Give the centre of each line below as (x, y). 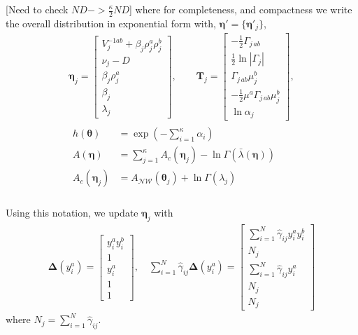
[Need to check (37, 9)
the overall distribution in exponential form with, (111, 23)
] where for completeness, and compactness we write (241, 9)
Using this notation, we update (72, 213)
